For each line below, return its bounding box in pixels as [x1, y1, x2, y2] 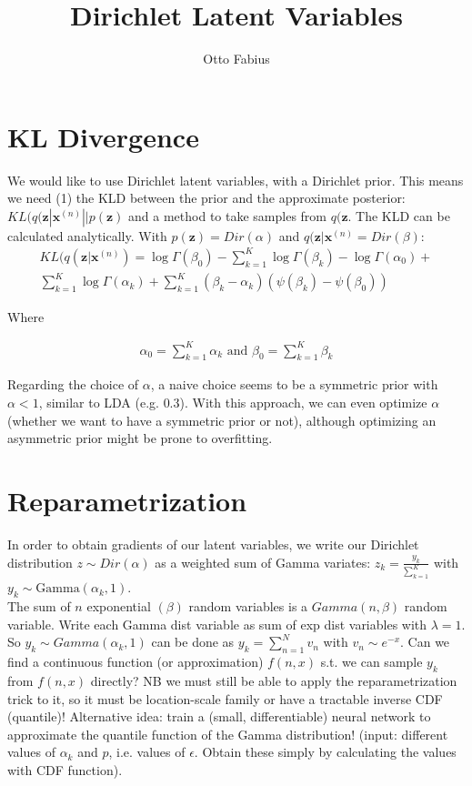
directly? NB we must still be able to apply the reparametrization [90, 670, 457, 690]
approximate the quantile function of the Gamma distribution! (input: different [7, 724, 448, 743]
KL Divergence [7, 117, 199, 155]
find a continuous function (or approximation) [7, 652, 264, 671]
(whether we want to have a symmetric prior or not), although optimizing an [7, 410, 437, 429]
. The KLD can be [347, 206, 450, 225]
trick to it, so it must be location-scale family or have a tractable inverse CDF [7, 689, 443, 708]
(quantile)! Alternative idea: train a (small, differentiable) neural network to [7, 707, 431, 726]
